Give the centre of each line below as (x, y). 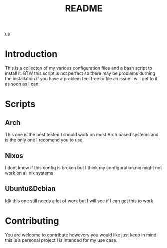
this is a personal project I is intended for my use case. (61, 240)
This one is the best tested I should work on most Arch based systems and (82, 135)
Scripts (20, 104)
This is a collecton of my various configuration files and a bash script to (79, 68)
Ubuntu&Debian (30, 188)
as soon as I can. (22, 84)
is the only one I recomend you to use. (44, 140)
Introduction (31, 54)
